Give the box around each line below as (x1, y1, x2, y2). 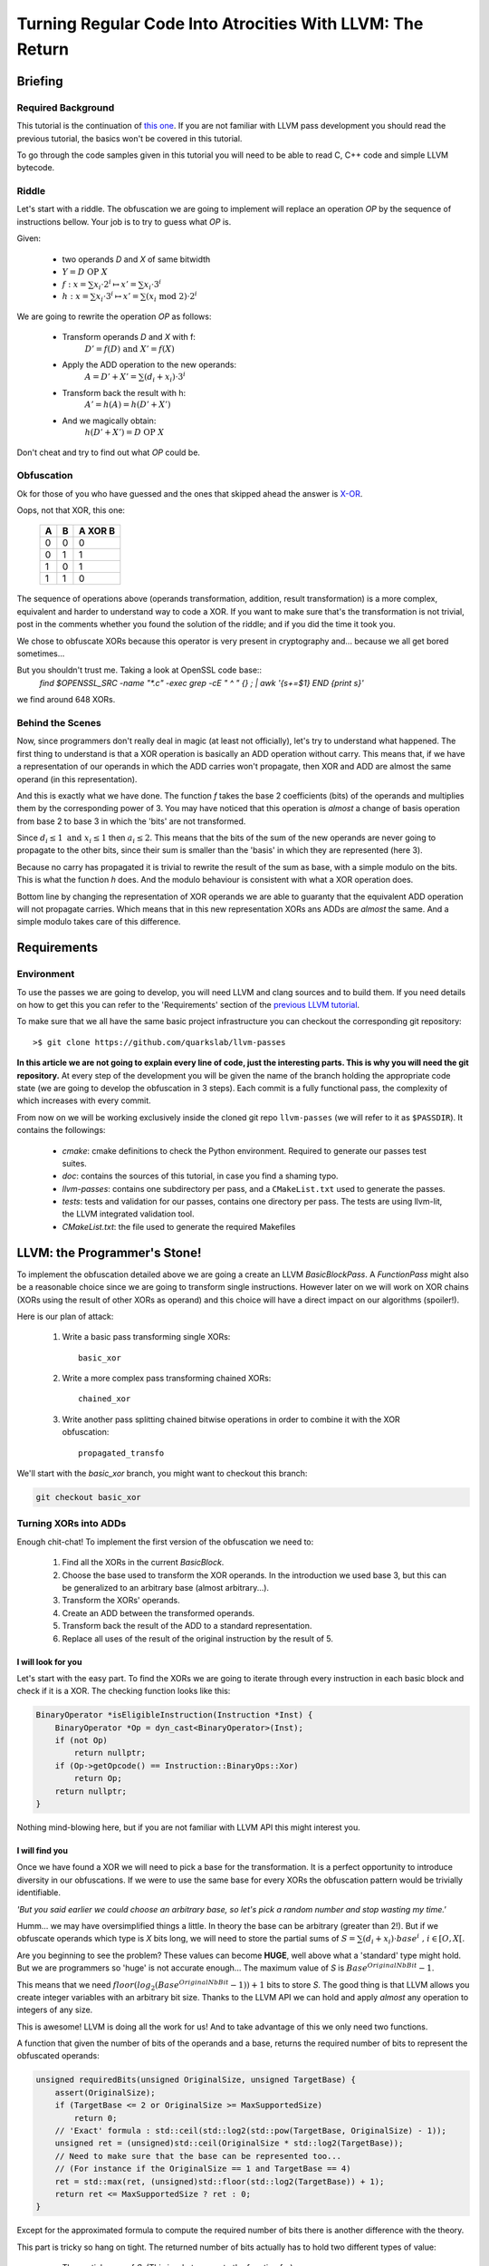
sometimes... (16, 648, 65, 659)
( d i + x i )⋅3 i (143, 370, 186, 384)
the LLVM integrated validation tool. (62, 1208, 195, 1219)
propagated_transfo (78, 1448, 165, 1458)
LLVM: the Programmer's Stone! (16, 1244, 202, 1260)
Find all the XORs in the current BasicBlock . (62, 1557, 225, 1568)
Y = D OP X (62, 266, 108, 276)
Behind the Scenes (16, 716, 101, 729)
